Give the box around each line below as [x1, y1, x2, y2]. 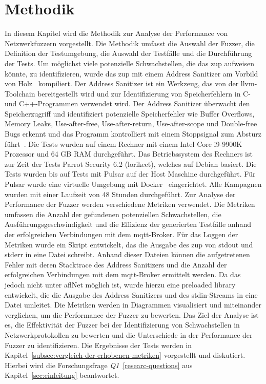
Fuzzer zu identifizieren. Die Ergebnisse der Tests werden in [5, 339, 192, 350]
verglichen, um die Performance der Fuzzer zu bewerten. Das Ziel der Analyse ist [5, 309, 259, 320]
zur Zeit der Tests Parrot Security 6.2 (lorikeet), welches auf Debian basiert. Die [5, 158, 257, 169]
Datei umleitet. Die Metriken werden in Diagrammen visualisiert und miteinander [5, 299, 262, 310]
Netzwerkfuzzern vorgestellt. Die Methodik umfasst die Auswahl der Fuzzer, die [5, 37, 255, 48]
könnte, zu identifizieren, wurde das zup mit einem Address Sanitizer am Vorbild [5, 68, 258, 79]
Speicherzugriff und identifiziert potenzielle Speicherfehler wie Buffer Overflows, [5, 108, 255, 119]
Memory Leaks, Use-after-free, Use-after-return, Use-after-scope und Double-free [5, 118, 257, 129]
